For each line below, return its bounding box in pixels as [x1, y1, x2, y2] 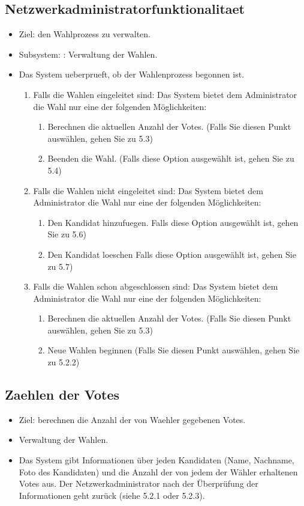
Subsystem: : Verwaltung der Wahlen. [19, 47, 158, 60]
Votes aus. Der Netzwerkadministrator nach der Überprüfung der [19, 477, 258, 490]
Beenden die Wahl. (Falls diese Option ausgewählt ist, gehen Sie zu [47, 152, 294, 165]
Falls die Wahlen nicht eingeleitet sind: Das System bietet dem [33, 184, 263, 197]
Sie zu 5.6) [47, 228, 86, 240]
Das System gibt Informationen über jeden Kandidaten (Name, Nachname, [19, 454, 294, 466]
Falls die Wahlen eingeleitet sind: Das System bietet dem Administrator [33, 88, 297, 100]
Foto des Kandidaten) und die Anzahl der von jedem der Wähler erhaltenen [19, 465, 298, 478]
